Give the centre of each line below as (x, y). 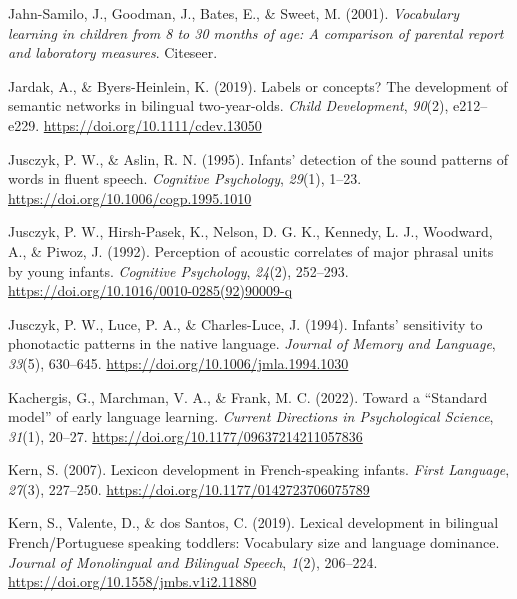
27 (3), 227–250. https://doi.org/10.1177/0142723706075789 (189, 488)
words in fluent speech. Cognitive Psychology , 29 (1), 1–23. (185, 178)
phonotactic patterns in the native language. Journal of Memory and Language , (252, 343)
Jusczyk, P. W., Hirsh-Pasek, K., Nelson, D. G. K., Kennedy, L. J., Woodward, (250, 231)
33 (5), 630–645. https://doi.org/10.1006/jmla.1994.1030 (178, 362)
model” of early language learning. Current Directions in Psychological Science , (251, 416)
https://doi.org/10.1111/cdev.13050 (152, 124)
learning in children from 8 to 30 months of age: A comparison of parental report (256, 32)
